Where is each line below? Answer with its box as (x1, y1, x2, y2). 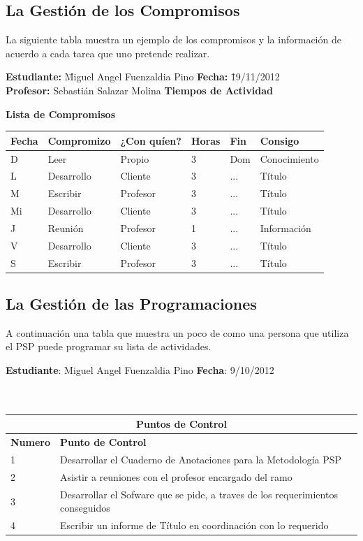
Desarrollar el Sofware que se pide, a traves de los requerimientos (60, 486, 338, 501)
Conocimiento (260, 151, 319, 166)
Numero (10, 435, 51, 449)
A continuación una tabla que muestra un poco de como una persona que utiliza (6, 325, 349, 340)
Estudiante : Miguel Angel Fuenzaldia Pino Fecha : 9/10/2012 (6, 363, 274, 377)
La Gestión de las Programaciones (6, 293, 257, 315)
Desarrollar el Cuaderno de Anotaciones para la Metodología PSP (60, 452, 342, 467)
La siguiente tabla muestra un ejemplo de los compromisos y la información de (6, 32, 341, 47)
